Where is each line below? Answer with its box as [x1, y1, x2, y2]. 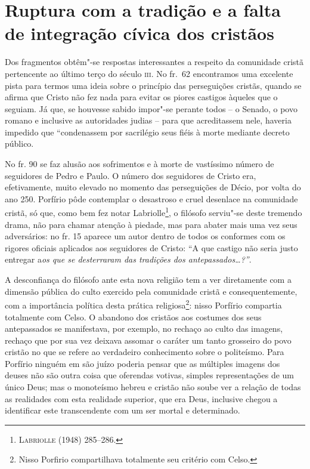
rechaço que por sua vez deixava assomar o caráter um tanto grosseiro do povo [5, 334, 292, 346]
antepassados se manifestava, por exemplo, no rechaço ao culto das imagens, [5, 322, 283, 335]
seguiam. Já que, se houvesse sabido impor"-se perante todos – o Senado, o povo [5, 102, 297, 115]
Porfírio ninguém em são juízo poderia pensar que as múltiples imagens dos [5, 357, 280, 369]
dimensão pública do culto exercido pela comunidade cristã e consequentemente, [5, 285, 297, 297]
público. [5, 137, 34, 150]
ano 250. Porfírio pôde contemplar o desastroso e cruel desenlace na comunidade [5, 192, 298, 205]
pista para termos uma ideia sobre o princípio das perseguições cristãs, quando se [5, 79, 302, 91]
